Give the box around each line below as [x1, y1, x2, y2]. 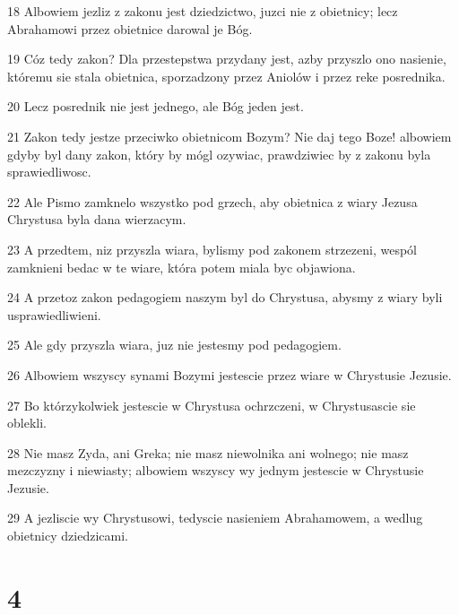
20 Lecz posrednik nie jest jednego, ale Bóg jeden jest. [7, 97, 304, 116]
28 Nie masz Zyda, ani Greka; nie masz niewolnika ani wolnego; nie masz [7, 443, 409, 462]
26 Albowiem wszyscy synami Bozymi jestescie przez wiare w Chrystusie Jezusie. [7, 365, 452, 384]
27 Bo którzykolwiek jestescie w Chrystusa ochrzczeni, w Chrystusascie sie [7, 395, 416, 414]
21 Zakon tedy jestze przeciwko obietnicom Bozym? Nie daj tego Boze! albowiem [7, 126, 452, 145]
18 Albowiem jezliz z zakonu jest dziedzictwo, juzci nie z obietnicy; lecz [7, 2, 398, 20]
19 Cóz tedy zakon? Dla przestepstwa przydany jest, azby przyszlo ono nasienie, [7, 49, 446, 68]
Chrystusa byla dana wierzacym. [7, 210, 186, 229]
